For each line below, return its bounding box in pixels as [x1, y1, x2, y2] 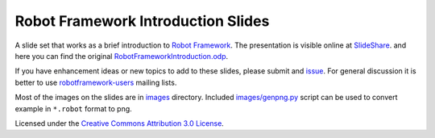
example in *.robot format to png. [14, 103, 132, 113]
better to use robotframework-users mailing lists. [14, 77, 177, 87]
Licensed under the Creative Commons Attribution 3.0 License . [14, 118, 225, 128]
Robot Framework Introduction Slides [14, 12, 270, 30]
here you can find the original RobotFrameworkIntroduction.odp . [14, 51, 229, 61]
